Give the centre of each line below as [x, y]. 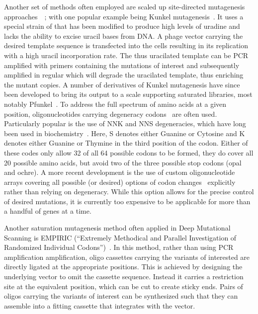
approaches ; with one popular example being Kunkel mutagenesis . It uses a [124, 16]
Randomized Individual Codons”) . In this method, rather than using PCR [119, 247]
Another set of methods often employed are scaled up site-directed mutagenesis [125, 6]
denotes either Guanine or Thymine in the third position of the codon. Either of [126, 143]
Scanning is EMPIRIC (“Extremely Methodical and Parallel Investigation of [120, 237]
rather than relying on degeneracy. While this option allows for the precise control [129, 192]
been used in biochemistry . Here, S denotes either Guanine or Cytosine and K [125, 133]
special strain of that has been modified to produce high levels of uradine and [122, 26]
